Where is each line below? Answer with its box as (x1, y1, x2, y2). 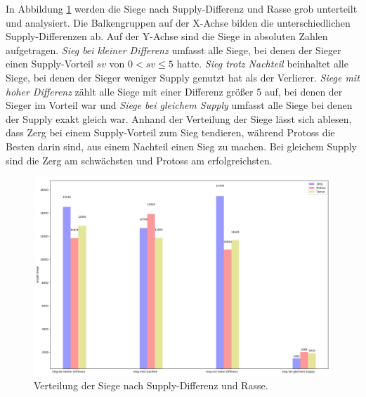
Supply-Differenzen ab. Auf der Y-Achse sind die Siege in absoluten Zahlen (6, 29, 328, 44)
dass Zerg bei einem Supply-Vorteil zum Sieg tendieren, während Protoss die (6, 125, 335, 140)
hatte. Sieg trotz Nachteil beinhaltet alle (176, 56, 348, 71)
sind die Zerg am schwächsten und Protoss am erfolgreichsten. (6, 152, 273, 167)
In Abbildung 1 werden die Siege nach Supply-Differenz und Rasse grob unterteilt (6, 1, 358, 15)
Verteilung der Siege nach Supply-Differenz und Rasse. (34, 378, 268, 393)
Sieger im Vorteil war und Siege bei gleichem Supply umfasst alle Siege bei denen (6, 98, 353, 112)
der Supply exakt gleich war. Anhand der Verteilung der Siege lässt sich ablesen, (6, 111, 352, 126)
